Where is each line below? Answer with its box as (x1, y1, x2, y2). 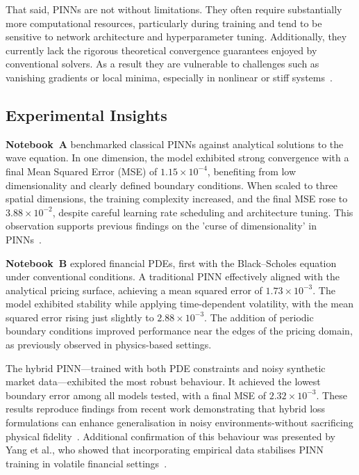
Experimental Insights (6, 104, 167, 125)
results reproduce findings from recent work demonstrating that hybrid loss (6, 401, 326, 416)
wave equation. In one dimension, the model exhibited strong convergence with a (6, 150, 349, 165)
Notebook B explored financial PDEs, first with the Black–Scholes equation (6, 255, 337, 270)
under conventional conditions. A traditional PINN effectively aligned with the (6, 269, 340, 284)
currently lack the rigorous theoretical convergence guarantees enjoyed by (6, 42, 317, 57)
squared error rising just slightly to (6, 309, 154, 324)
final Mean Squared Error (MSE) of (6, 163, 158, 178)
